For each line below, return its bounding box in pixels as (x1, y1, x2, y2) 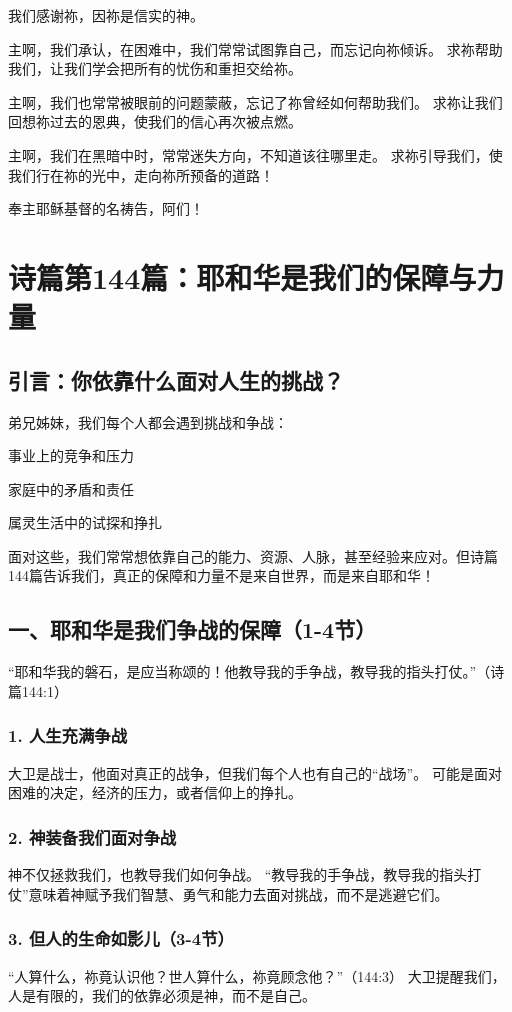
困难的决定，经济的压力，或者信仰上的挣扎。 (8, 782, 302, 803)
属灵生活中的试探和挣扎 (8, 512, 162, 533)
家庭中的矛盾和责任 (8, 478, 134, 499)
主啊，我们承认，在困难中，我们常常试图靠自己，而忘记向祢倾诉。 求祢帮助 (8, 38, 503, 59)
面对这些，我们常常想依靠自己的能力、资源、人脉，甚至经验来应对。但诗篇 (8, 545, 498, 566)
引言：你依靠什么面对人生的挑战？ (8, 364, 344, 395)
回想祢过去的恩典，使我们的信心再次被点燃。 (8, 111, 302, 132)
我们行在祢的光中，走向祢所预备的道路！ (8, 164, 274, 185)
